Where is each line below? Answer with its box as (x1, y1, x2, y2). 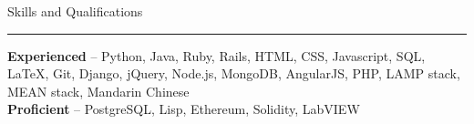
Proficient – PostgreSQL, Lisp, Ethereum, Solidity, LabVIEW (7, 99, 360, 119)
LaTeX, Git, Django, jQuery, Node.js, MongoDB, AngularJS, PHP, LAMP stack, (7, 64, 460, 83)
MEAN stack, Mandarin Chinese (7, 81, 190, 100)
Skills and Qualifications (7, 2, 143, 20)
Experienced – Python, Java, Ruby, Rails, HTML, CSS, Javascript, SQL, (7, 46, 426, 65)
